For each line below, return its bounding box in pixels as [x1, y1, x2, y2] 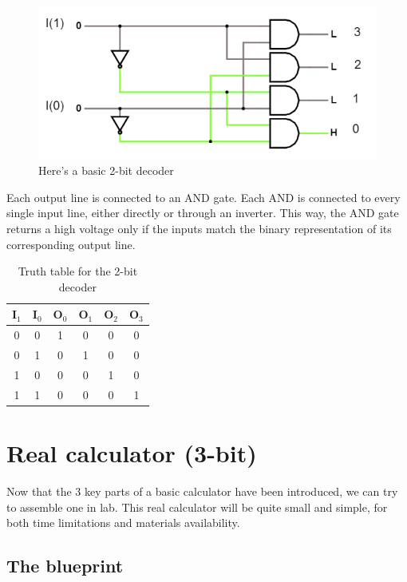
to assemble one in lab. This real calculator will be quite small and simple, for [6, 498, 388, 515]
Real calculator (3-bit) [6, 436, 257, 469]
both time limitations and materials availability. [6, 514, 240, 531]
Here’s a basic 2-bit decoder [38, 162, 174, 179]
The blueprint [6, 553, 124, 578]
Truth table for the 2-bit [18, 263, 138, 279]
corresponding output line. [6, 236, 136, 252]
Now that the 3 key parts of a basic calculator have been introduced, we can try [6, 482, 398, 499]
